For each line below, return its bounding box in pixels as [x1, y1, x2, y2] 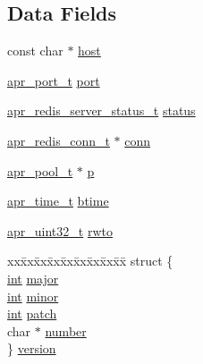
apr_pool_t [7, 161, 73, 180]
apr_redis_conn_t [7, 131, 110, 149]
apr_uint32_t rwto [7, 221, 113, 240]
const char [7, 41, 63, 60]
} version [7, 339, 56, 358]
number [45, 321, 87, 340]
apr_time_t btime [7, 191, 109, 210]
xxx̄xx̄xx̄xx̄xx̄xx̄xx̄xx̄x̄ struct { [7, 251, 173, 270]
